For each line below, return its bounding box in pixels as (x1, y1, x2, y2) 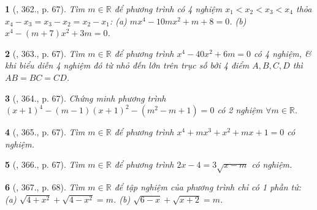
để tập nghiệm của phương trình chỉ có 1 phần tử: (114, 181, 301, 193)
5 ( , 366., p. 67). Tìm (5, 158, 85, 171)
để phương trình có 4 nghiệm (114, 2, 223, 15)
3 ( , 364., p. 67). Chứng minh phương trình (5, 91, 166, 104)
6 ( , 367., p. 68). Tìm (5, 181, 85, 193)
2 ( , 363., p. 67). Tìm (5, 47, 85, 59)
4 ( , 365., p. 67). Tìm (5, 126, 85, 138)
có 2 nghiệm (217, 103, 263, 116)
